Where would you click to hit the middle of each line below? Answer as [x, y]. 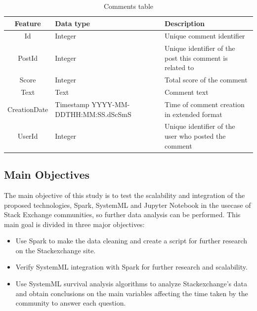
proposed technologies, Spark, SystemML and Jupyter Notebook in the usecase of [128, 205]
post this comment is [196, 58]
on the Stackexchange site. [56, 250]
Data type [72, 23]
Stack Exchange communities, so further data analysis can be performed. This [122, 214]
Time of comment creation [205, 104]
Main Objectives [47, 175]
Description [185, 23]
